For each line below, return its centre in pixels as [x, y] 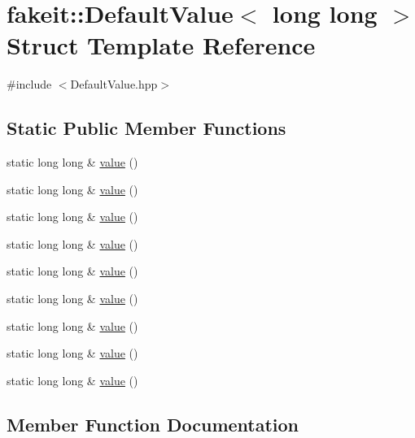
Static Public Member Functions [146, 128]
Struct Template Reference [161, 45]
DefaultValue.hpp [114, 84]
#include [29, 84]
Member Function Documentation [153, 424]
